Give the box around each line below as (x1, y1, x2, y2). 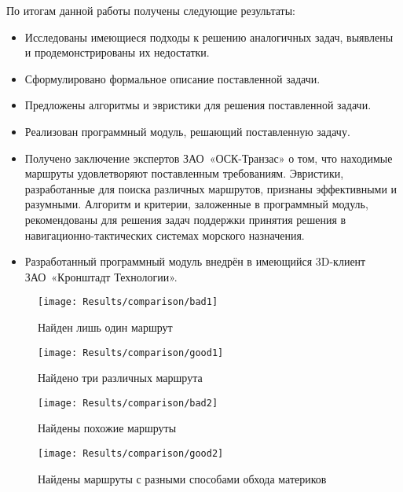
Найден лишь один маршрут (38, 318, 173, 335)
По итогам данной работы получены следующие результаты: (6, 2, 295, 18)
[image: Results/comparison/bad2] (38, 397, 218, 409)
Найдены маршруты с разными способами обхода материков (38, 470, 327, 486)
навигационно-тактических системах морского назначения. (24, 226, 305, 243)
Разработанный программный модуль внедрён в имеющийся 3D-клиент (24, 253, 366, 270)
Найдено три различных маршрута (38, 369, 203, 386)
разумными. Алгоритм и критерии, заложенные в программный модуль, (24, 196, 368, 212)
